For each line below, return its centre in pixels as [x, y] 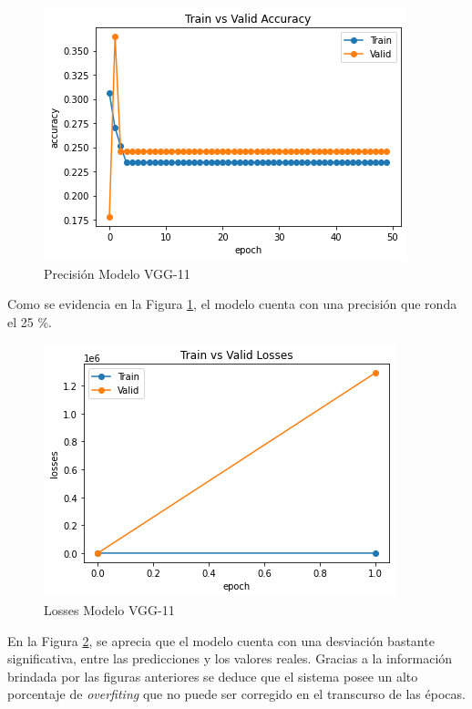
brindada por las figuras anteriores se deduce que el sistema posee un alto [213, 676]
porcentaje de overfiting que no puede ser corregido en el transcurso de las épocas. [236, 694]
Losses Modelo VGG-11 [109, 609]
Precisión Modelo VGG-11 [117, 273]
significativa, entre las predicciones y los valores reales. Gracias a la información [230, 658]
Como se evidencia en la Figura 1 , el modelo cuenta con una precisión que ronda [232, 304]
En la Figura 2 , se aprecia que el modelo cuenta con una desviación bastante [221, 640]
